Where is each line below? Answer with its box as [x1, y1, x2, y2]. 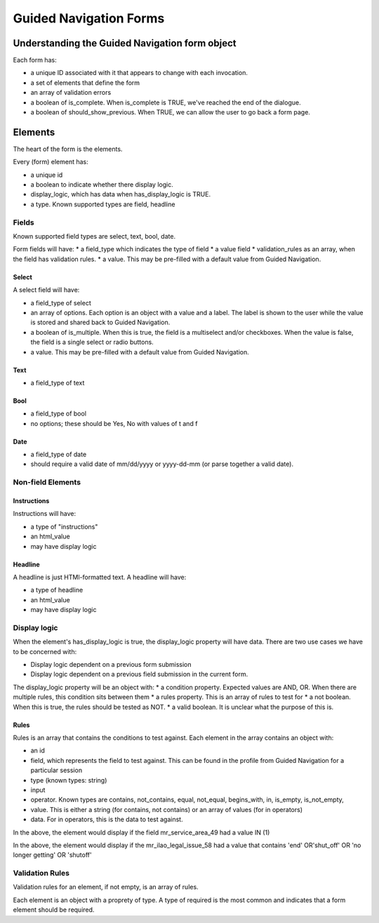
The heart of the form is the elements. [13, 145, 123, 153]
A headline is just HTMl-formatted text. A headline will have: [13, 573, 187, 581]
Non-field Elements [13, 477, 81, 487]
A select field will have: [13, 286, 80, 294]
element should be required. [13, 905, 95, 914]
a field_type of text [30, 378, 85, 387]
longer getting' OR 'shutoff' [13, 851, 92, 859]
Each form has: [13, 56, 57, 65]
